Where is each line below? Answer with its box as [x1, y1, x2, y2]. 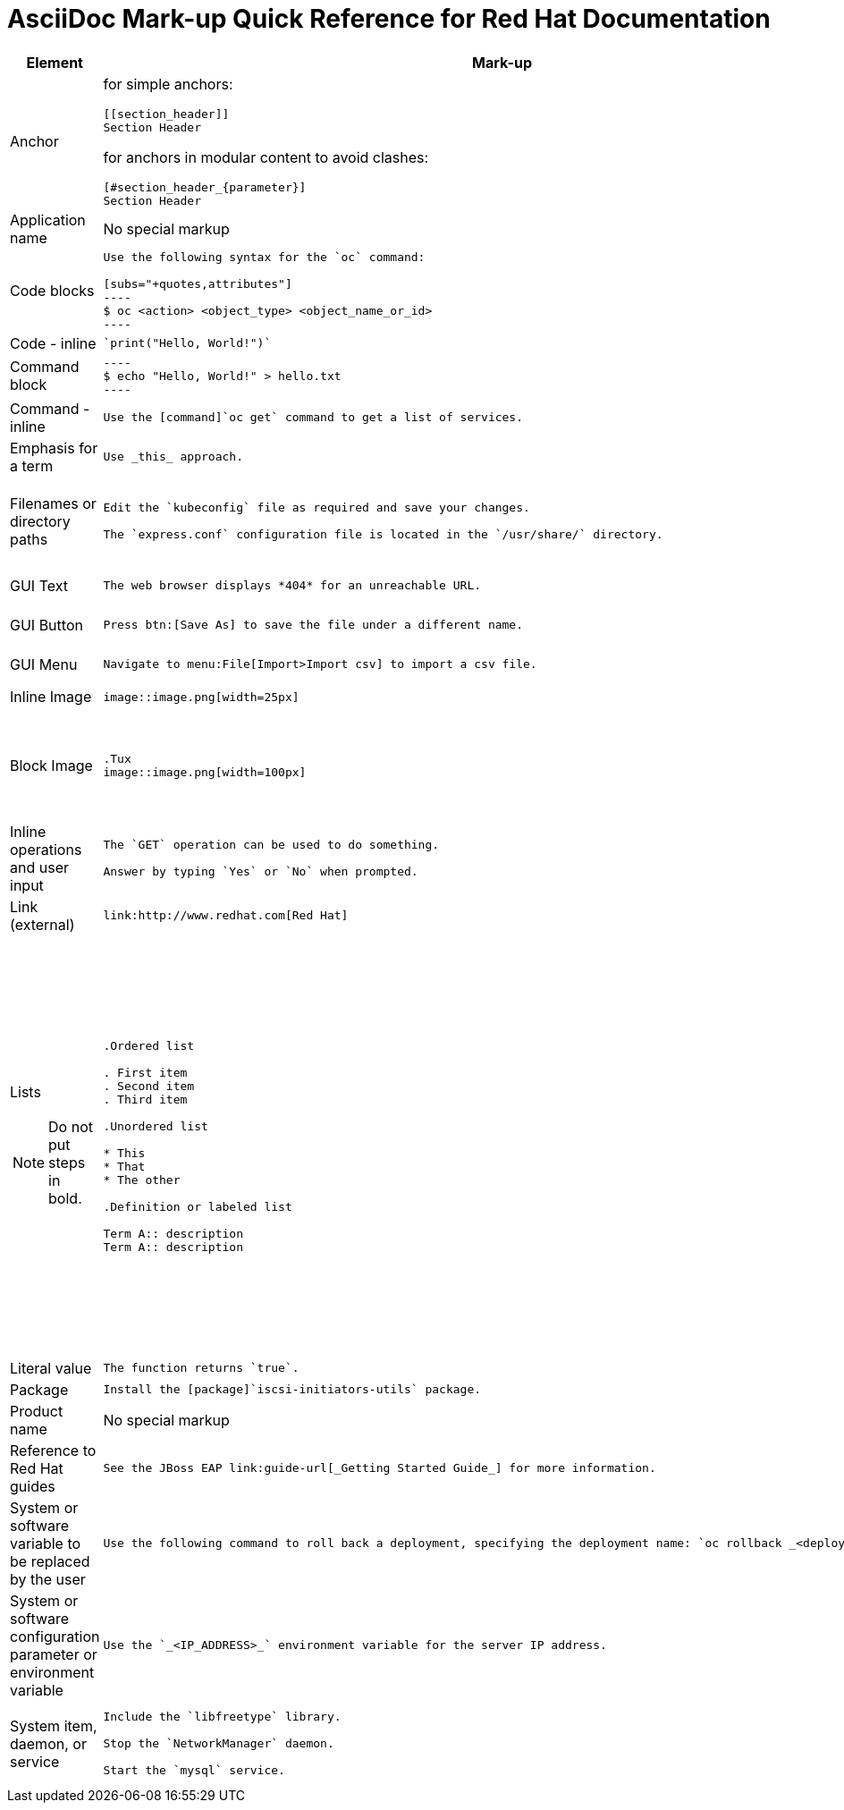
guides [10, 1476, 55, 1495]
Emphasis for [10, 438, 98, 457]
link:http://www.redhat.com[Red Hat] [103, 909, 349, 923]
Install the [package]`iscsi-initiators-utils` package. [103, 1383, 482, 1397]
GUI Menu [10, 655, 78, 673]
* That [103, 1159, 146, 1173]
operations [10, 840, 82, 858]
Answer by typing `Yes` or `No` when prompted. [103, 865, 418, 879]
